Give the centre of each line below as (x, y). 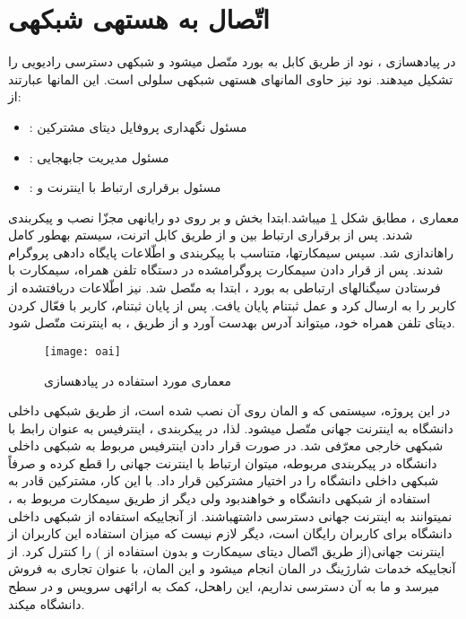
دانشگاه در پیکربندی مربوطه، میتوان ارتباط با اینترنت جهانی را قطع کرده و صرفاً (223, 462)
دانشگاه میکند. (47, 603)
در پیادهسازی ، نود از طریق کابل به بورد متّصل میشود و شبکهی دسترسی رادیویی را (232, 61)
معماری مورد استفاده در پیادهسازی (138, 380)
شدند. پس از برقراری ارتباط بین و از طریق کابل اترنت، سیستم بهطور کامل (211, 235)
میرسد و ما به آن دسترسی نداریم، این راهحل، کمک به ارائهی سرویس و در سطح (224, 586)
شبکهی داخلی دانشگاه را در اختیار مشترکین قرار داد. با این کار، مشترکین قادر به (224, 480)
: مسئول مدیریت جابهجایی (99, 157)
